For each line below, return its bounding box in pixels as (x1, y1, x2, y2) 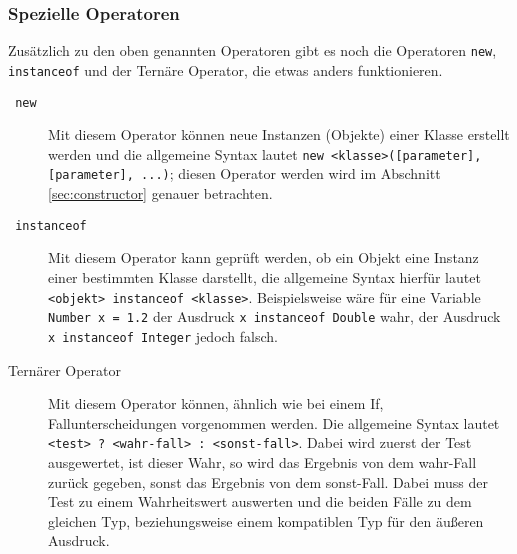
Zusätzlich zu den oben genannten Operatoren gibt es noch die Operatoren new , (8, 40, 497, 61)
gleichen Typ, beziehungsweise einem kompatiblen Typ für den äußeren (48, 510, 484, 531)
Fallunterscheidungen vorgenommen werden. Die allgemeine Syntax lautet (48, 412, 500, 433)
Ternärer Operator (8, 359, 121, 380)
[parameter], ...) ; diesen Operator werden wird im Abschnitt (48, 163, 441, 184)
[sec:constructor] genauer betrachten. (48, 183, 273, 204)
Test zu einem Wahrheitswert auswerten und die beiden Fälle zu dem (48, 491, 472, 512)
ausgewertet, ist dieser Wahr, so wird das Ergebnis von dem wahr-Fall (48, 451, 477, 472)
